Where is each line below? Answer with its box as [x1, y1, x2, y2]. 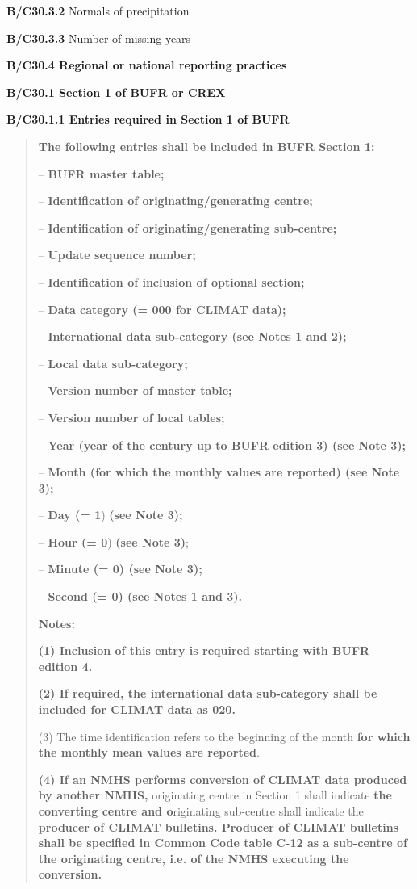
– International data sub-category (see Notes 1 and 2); [38, 328, 347, 345]
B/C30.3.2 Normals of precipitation [6, 2, 190, 19]
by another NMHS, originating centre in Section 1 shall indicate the [38, 786, 392, 803]
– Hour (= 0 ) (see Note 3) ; [38, 533, 189, 550]
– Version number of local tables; [38, 409, 225, 426]
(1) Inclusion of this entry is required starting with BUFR [38, 642, 370, 659]
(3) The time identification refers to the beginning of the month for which [38, 728, 411, 744]
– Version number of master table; [38, 382, 232, 399]
